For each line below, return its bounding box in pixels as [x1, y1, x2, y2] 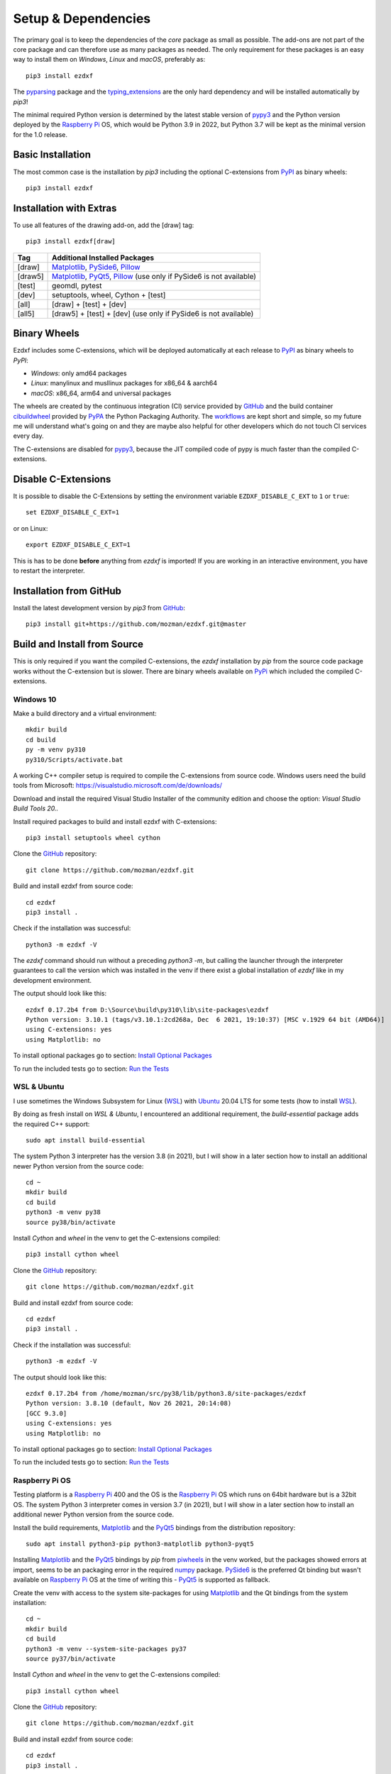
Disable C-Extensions [13, 473, 111, 485]
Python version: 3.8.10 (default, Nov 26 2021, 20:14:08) [26, 1399, 232, 1408]
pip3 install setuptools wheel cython [26, 834, 161, 842]
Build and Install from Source [13, 639, 144, 651]
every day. [13, 431, 44, 440]
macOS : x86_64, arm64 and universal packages [31, 389, 172, 397]
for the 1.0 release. [13, 130, 67, 138]
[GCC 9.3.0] [26, 1409, 67, 1417]
